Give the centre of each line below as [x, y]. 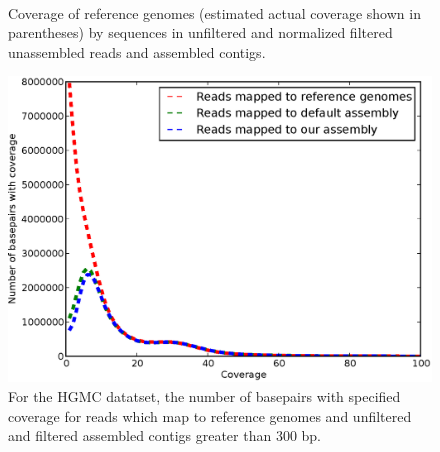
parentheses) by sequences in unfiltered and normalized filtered [200, 32]
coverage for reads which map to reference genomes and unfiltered [210, 415]
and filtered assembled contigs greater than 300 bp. [165, 435]
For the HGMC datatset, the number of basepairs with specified [204, 395]
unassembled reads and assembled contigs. [137, 51]
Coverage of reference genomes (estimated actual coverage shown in [214, 12]
